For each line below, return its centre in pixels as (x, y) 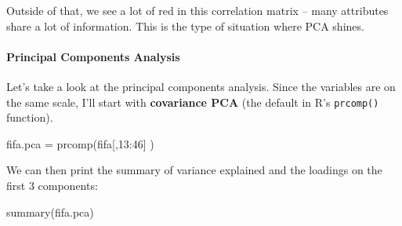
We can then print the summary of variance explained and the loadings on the (194, 170)
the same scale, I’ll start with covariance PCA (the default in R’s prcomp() (193, 102)
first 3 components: (52, 186)
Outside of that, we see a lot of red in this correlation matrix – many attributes (197, 10)
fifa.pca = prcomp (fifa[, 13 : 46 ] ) (80, 143)
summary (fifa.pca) (50, 211)
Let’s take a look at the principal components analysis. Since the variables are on (201, 86)
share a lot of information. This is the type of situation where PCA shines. (185, 26)
